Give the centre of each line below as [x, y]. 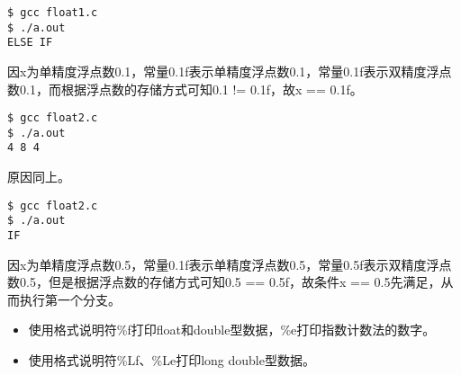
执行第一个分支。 [70, 299]
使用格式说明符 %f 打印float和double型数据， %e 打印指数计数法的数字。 [232, 330]
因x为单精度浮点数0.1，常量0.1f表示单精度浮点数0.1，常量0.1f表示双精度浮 [223, 71]
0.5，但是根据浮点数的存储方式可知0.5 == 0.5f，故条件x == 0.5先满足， [230, 282]
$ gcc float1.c [53, 13]
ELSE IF [30, 43]
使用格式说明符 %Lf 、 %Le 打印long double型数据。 [172, 360]
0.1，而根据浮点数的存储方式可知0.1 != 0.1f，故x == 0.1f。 [191, 89]
